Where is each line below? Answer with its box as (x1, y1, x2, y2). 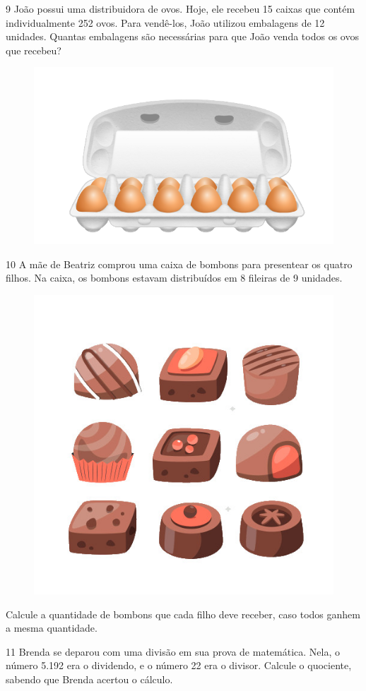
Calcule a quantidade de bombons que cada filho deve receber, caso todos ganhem (6, 606, 360, 621)
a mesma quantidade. (6, 620, 98, 635)
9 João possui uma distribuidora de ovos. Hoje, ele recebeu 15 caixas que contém (6, 1, 355, 16)
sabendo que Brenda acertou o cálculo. (6, 671, 173, 686)
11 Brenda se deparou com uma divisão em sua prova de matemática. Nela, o (6, 644, 340, 659)
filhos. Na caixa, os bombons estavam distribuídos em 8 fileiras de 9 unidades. (6, 270, 343, 285)
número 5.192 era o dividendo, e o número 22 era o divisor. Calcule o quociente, (6, 658, 352, 673)
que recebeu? (6, 42, 61, 57)
